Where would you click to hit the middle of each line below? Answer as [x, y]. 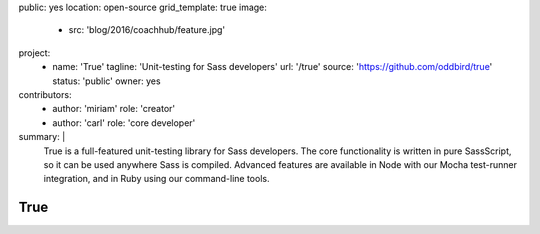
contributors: [45, 94]
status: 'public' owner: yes [106, 81]
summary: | [42, 137]
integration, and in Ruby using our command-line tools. [156, 179]
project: [34, 52]
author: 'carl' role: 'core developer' [124, 122]
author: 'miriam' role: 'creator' [113, 109]
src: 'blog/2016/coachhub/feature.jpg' [146, 30]
